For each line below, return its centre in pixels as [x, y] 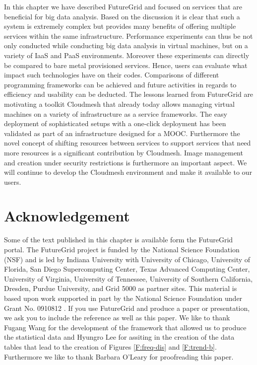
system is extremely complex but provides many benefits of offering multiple [120, 26]
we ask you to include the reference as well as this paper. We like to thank [117, 318]
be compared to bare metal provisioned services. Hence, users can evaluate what [126, 65]
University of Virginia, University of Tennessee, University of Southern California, [128, 278]
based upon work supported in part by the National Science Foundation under [123, 298]
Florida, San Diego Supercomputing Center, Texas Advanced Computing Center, [127, 269]
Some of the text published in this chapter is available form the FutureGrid [119, 240]
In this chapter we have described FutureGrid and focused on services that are [123, 6]
